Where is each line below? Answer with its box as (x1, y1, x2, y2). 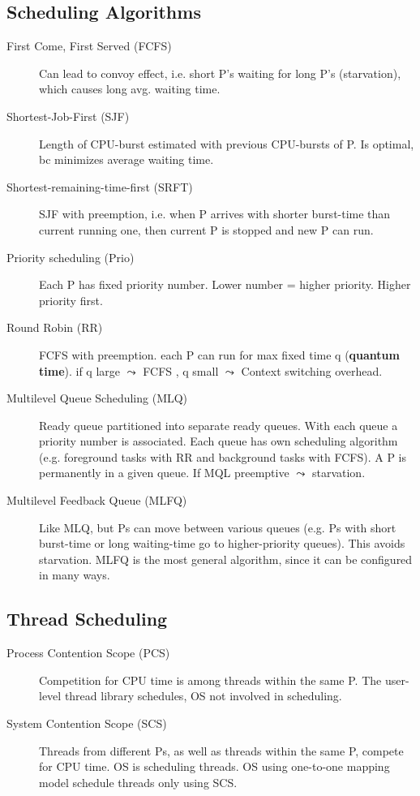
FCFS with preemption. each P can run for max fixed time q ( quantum (39, 346, 400, 363)
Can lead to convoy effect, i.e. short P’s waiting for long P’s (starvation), (39, 64, 401, 81)
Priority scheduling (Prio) (6, 248, 135, 265)
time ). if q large (39, 362, 121, 379)
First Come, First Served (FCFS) (6, 37, 172, 54)
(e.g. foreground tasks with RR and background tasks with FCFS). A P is (39, 448, 406, 465)
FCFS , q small (143, 362, 219, 379)
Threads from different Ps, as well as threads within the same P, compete (39, 742, 404, 759)
